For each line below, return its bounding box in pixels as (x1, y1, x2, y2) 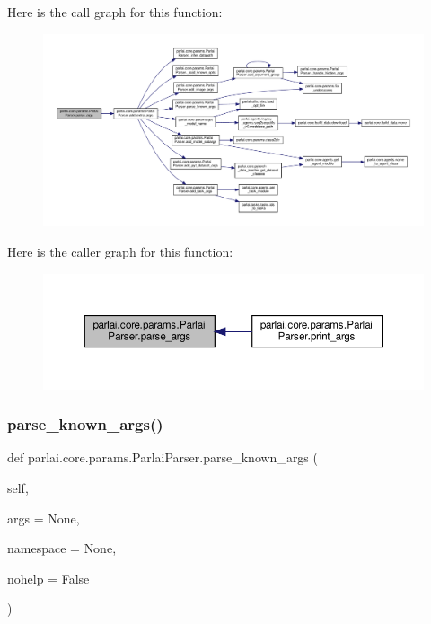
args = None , (7, 508, 80, 527)
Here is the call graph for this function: (7, 3, 223, 21)
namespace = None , (7, 539, 117, 558)
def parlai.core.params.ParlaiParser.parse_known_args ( (7, 448, 318, 467)
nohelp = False (7, 568, 90, 587)
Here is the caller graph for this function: (7, 242, 233, 261)
